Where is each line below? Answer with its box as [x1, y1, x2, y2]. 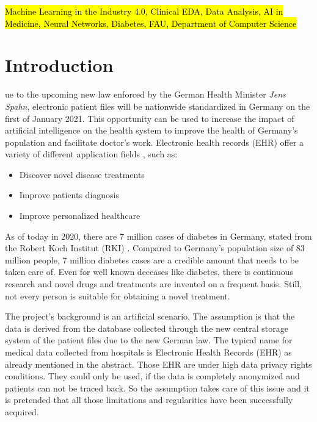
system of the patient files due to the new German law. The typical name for [5, 334, 293, 346]
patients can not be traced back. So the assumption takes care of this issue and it [5, 381, 310, 394]
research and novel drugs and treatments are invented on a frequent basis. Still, [5, 277, 302, 290]
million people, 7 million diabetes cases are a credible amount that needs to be [5, 253, 299, 266]
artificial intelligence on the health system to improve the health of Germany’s [5, 124, 298, 137]
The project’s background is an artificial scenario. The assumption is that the [5, 310, 295, 323]
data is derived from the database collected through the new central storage [5, 321, 288, 334]
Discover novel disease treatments [19, 168, 145, 181]
